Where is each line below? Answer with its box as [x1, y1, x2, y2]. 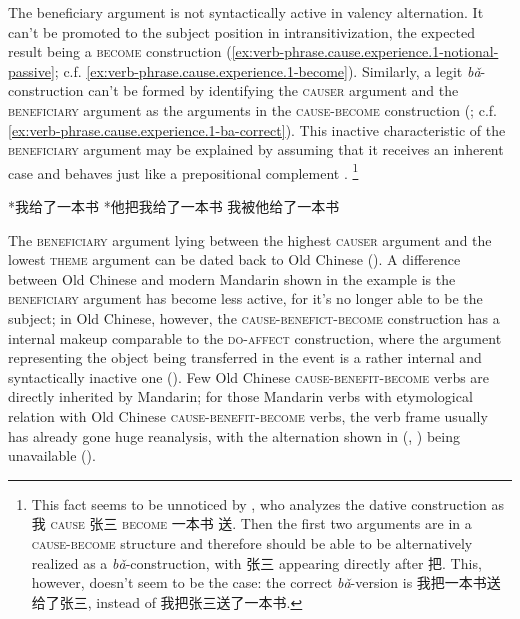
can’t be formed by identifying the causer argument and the [88, 80, 459, 101]
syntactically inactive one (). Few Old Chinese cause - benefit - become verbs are [8, 366, 490, 387]
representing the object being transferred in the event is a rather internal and [8, 347, 482, 368]
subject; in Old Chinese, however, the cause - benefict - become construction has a [8, 307, 500, 328]
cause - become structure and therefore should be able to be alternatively [31, 532, 473, 553]
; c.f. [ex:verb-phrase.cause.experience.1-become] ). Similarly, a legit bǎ [54, 60, 481, 81]
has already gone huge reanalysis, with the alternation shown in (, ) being [8, 425, 460, 446]
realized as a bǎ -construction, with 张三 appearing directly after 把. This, [31, 552, 482, 573]
